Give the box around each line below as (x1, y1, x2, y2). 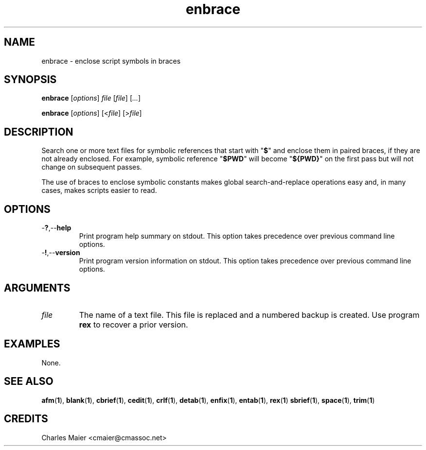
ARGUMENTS (4, 281, 71, 294)
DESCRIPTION (4, 125, 73, 138)
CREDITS (4, 413, 48, 425)
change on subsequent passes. (41, 163, 142, 172)
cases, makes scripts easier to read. (41, 186, 157, 195)
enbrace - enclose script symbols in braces (41, 56, 181, 65)
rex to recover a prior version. (79, 319, 188, 329)
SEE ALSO (4, 375, 53, 388)
